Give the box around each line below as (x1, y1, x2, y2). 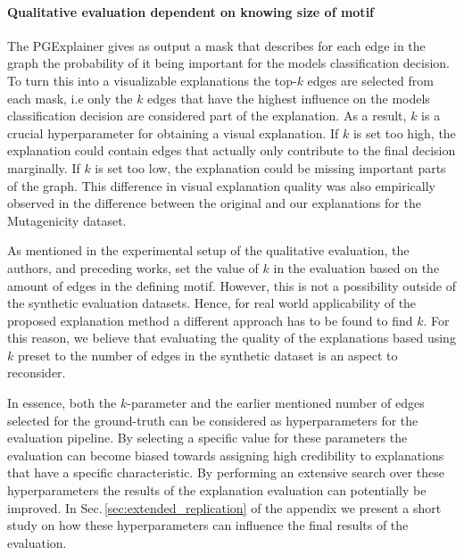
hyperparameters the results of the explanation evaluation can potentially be (7, 481, 427, 500)
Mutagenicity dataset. (7, 211, 127, 229)
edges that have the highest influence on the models (147, 88, 430, 107)
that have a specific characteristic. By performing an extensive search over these (7, 463, 444, 482)
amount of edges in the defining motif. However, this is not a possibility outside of (7, 276, 456, 294)
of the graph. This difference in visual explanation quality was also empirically (7, 176, 435, 195)
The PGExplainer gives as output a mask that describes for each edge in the (7, 36, 426, 54)
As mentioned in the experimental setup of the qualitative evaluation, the (7, 241, 410, 260)
